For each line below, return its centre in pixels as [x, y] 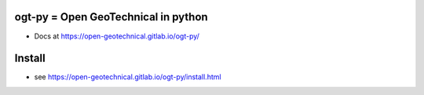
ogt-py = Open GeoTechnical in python [111, 17]
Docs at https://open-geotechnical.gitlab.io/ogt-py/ [117, 36]
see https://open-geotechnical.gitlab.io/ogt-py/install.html [128, 77]
